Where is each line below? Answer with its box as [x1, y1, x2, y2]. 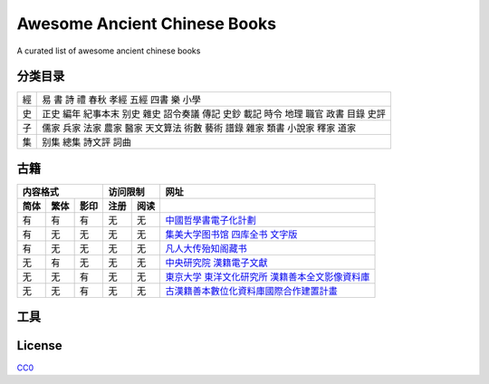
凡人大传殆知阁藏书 [165, 242, 248, 254]
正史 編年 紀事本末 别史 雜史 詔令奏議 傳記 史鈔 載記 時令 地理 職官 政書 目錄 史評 [42, 108, 387, 120]
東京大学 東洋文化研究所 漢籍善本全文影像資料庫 [165, 270, 370, 283]
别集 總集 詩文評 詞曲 [42, 136, 131, 149]
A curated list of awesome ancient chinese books [16, 45, 201, 56]
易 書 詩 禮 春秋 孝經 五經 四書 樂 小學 [42, 93, 201, 106]
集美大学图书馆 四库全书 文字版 [165, 227, 298, 240]
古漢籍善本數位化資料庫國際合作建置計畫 [165, 284, 339, 297]
